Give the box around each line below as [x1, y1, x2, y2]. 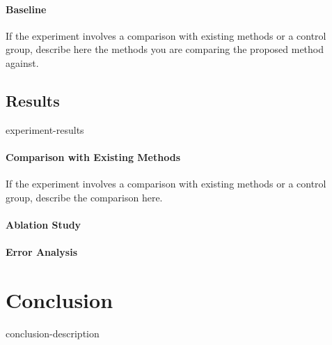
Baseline [6, 1, 47, 16]
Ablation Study [6, 217, 81, 231]
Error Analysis [6, 245, 77, 259]
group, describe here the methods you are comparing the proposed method [6, 42, 324, 56]
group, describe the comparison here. [6, 190, 163, 204]
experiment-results [6, 122, 84, 137]
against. [6, 55, 39, 70]
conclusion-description [6, 325, 100, 340]
